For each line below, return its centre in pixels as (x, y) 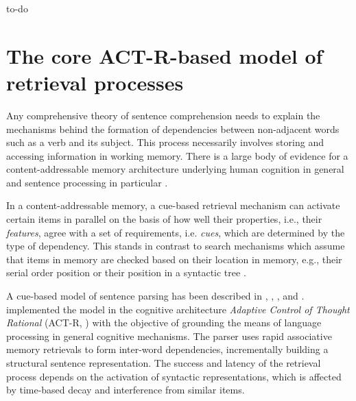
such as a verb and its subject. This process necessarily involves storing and (165, 142)
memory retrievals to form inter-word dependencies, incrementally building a (167, 349)
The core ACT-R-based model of (165, 55)
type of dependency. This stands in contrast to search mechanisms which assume (176, 246)
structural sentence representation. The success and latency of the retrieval (164, 363)
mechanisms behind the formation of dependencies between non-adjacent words (173, 129)
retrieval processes (95, 82)
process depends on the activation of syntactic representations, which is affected (174, 376)
